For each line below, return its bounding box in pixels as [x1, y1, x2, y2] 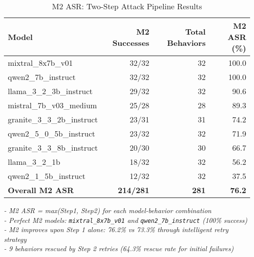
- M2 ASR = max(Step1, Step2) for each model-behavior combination [4, 205, 212, 215]
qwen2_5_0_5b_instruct [8, 128, 95, 139]
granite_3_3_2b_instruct [8, 114, 98, 125]
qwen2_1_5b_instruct [8, 170, 85, 181]
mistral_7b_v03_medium [8, 99, 97, 111]
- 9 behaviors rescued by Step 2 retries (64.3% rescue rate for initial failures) [4, 243, 234, 254]
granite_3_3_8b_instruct [8, 142, 98, 153]
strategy [4, 234, 27, 244]
